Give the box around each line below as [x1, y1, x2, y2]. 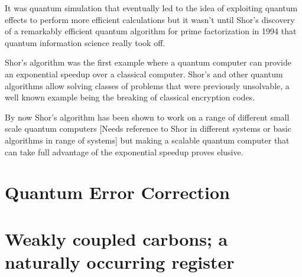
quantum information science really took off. [5, 36, 165, 48]
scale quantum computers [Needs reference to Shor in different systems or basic [5, 122, 291, 135]
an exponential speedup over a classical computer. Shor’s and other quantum [5, 67, 283, 80]
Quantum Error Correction [5, 180, 230, 204]
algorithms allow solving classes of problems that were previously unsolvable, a [5, 79, 290, 92]
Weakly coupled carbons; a [5, 226, 228, 250]
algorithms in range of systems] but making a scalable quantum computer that [5, 133, 290, 146]
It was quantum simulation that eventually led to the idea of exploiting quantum [5, 2, 298, 14]
